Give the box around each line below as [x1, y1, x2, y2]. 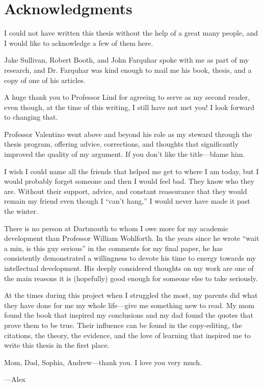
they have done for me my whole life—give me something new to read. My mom [4, 299, 254, 310]
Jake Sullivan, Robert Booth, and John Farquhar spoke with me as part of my [4, 54, 249, 65]
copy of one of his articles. [4, 74, 86, 85]
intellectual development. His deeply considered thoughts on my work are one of [4, 263, 254, 273]
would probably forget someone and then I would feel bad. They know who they [4, 176, 254, 186]
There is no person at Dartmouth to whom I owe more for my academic [4, 223, 228, 233]
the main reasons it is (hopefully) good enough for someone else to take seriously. [4, 272, 258, 283]
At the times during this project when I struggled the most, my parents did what [4, 290, 258, 300]
